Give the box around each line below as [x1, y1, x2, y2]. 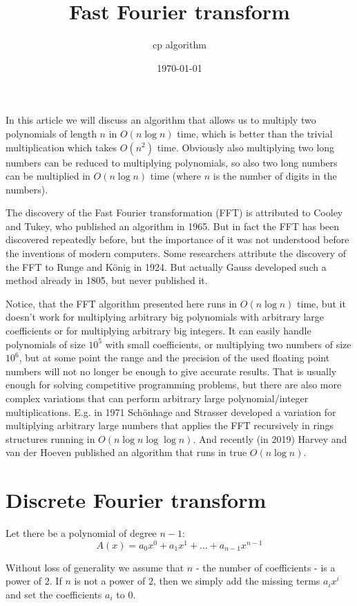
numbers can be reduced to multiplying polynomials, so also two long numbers [6, 155, 338, 169]
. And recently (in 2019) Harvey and [193, 431, 347, 446]
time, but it [297, 296, 346, 310]
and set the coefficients [6, 587, 102, 601]
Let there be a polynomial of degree [6, 526, 157, 540]
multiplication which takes [6, 140, 117, 154]
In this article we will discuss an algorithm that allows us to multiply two [6, 113, 316, 127]
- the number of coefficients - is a [195, 560, 336, 574]
